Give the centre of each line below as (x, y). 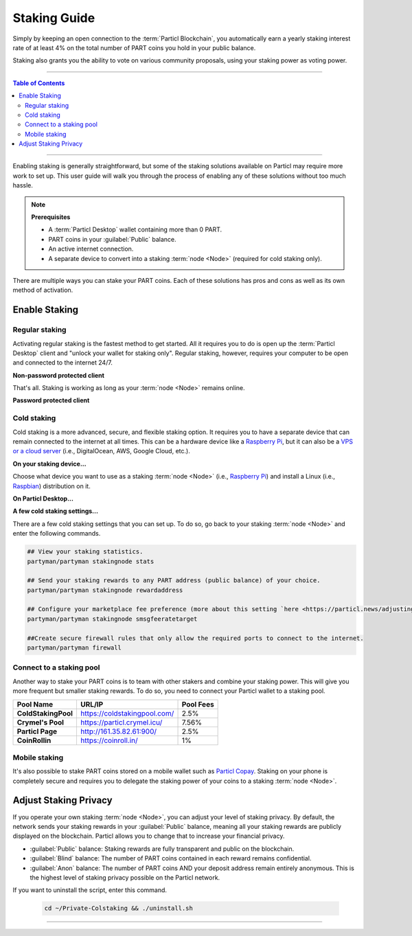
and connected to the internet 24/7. (62, 363)
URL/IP (92, 704)
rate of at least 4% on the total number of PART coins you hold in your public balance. (134, 47)
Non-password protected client (58, 375)
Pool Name (35, 704)
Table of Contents (39, 83)
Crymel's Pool (41, 722)
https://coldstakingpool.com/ (127, 713)
